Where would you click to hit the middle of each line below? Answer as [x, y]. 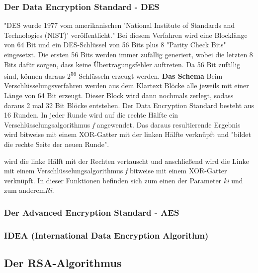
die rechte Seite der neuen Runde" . [57, 144]
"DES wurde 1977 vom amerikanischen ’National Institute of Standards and [120, 25]
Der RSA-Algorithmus [63, 263]
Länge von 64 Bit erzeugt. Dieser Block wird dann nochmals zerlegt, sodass [119, 95]
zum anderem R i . [29, 190]
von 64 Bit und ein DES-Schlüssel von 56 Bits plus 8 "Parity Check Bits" [115, 45]
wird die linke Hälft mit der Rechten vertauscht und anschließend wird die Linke [127, 161]
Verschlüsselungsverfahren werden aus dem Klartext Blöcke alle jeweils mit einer [127, 85]
